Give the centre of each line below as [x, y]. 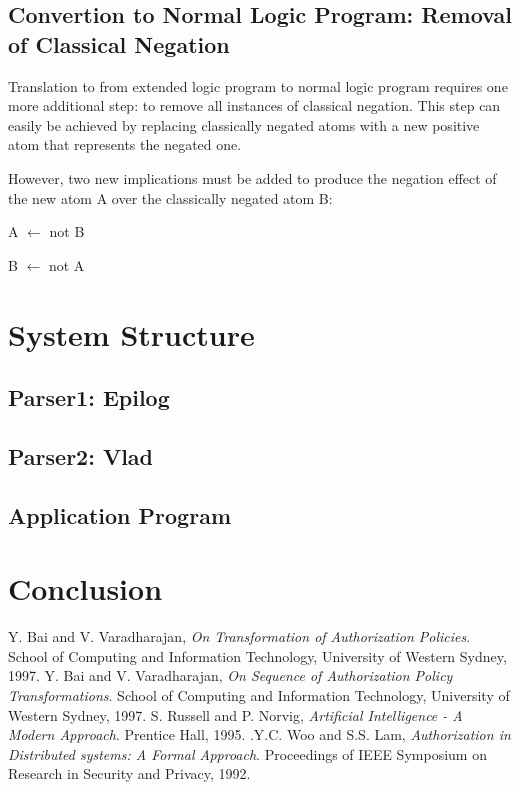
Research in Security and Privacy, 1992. [129, 773]
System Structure [131, 333]
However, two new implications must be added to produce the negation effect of [252, 177]
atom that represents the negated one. [125, 144]
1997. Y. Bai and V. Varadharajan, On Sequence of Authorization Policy [230, 675]
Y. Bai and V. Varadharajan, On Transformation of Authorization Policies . [239, 636]
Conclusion [85, 588]
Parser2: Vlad [81, 455]
